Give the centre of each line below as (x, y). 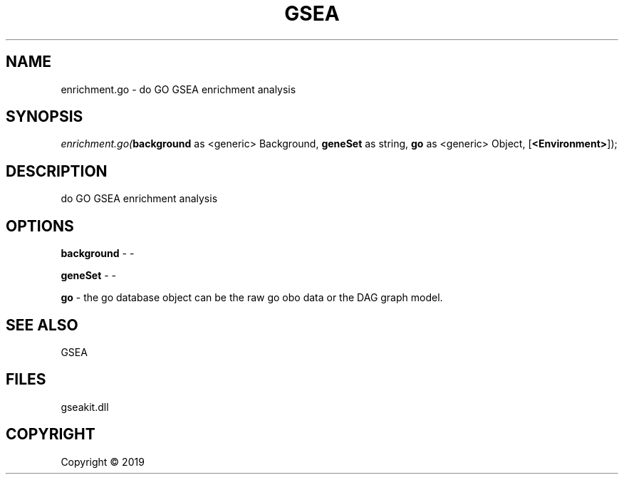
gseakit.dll (85, 407)
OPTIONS (40, 226)
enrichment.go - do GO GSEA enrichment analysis (178, 89)
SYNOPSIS (45, 117)
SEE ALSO (42, 325)
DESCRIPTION (57, 171)
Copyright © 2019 (103, 461)
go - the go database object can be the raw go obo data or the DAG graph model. (252, 298)
